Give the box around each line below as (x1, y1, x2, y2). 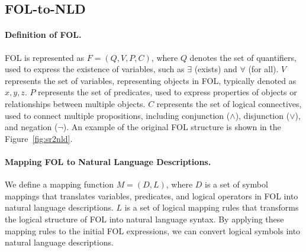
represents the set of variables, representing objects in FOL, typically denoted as (5, 74, 297, 86)
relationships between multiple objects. (5, 97, 146, 109)
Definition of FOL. (5, 28, 82, 41)
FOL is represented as (5, 51, 85, 63)
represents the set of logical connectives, (156, 97, 302, 109)
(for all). (248, 63, 279, 75)
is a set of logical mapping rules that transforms (124, 201, 299, 214)
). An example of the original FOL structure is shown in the (63, 121, 281, 133)
